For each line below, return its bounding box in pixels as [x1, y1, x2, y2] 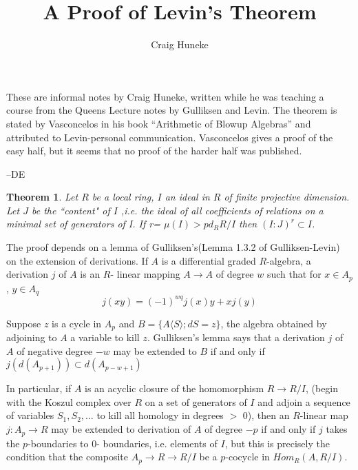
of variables [6, 408, 54, 422]
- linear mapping [110, 267, 180, 281]
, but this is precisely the [224, 436, 330, 450]
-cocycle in [225, 449, 270, 464]
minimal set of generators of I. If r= [6, 216, 160, 231]
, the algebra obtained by [220, 316, 327, 330]
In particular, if [6, 381, 72, 396]
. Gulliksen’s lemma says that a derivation [147, 330, 325, 345]
